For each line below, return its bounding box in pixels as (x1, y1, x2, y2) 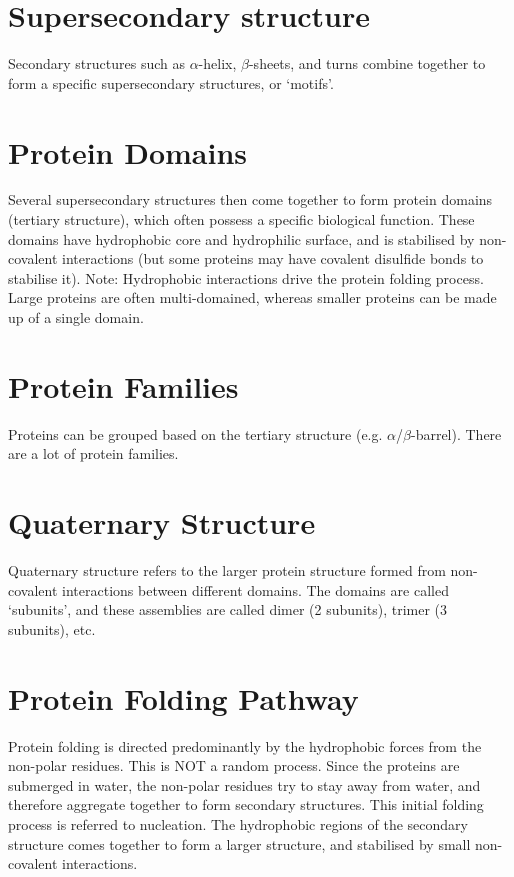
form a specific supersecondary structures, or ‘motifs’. (8, 72, 334, 93)
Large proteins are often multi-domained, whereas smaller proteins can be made (8, 287, 497, 308)
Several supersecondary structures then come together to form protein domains (8, 189, 493, 210)
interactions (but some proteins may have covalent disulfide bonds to (62, 248, 484, 269)
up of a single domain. (8, 307, 144, 327)
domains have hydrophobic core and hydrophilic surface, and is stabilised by (8, 228, 475, 249)
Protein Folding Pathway (8, 677, 359, 718)
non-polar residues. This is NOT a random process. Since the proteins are (8, 755, 460, 776)
